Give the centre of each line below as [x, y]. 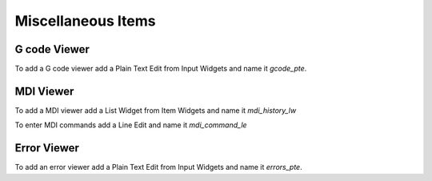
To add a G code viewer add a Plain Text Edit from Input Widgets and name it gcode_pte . [161, 69]
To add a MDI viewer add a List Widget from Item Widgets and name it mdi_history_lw [156, 110]
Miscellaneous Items [85, 21]
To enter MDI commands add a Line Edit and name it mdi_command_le [131, 125]
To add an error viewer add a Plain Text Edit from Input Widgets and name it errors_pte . [159, 167]
